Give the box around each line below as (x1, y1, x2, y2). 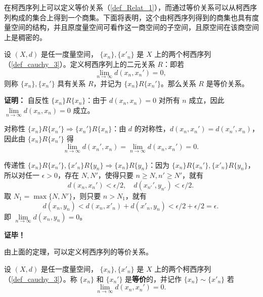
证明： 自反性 (4, 95, 49, 105)
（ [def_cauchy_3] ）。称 (4, 273, 77, 284)
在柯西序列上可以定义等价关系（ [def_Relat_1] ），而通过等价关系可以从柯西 (4, 2, 250, 12)
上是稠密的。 (4, 31, 47, 42)
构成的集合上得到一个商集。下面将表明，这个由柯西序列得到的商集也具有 (11, 12, 252, 22)
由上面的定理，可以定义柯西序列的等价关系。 (4, 246, 153, 257)
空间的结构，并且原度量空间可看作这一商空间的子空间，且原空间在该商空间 (11, 22, 259, 32)
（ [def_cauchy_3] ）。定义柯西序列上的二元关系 (4, 58, 155, 69)
